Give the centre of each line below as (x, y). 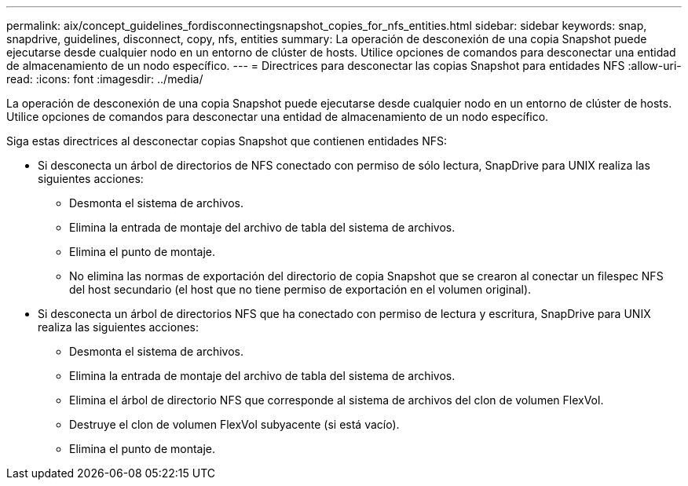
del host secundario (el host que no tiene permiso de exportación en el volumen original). (300, 289)
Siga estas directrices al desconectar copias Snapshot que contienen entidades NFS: (227, 141)
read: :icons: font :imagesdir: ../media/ (105, 79)
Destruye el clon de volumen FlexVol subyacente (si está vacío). (234, 424)
